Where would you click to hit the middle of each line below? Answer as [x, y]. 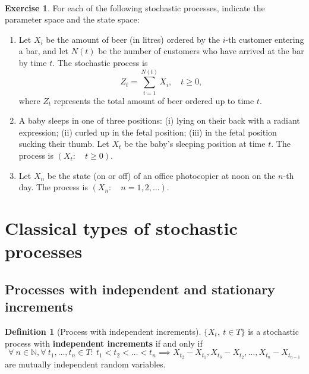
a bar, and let [44, 51]
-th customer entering [265, 39]
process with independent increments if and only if [104, 343]
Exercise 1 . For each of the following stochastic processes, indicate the [135, 7]
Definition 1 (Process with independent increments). [103, 331]
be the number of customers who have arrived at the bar [201, 51]
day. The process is [53, 187]
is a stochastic [273, 331]
